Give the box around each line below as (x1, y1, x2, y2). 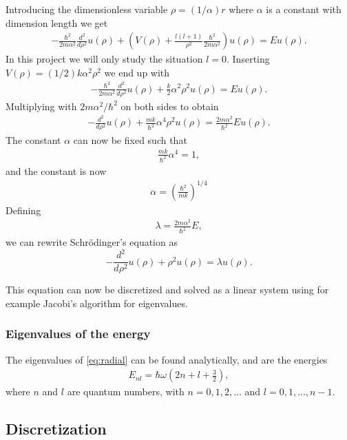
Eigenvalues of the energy (6, 325, 151, 342)
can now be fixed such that (73, 132, 187, 147)
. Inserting (227, 52, 270, 66)
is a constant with (266, 2, 341, 16)
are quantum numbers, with (67, 384, 185, 399)
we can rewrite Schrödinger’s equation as (6, 235, 178, 249)
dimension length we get (6, 15, 108, 30)
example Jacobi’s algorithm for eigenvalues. (6, 295, 188, 310)
